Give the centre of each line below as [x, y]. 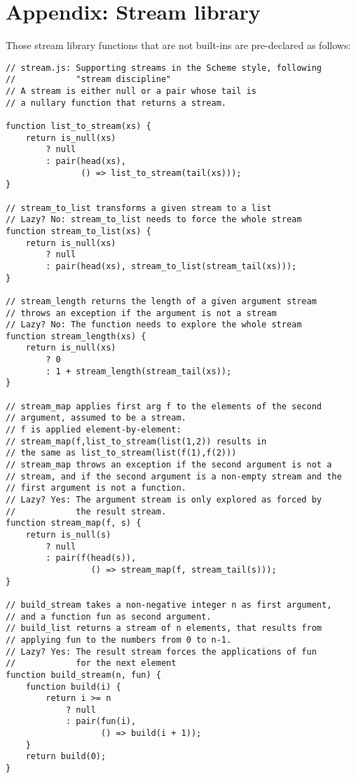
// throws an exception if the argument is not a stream [141, 313]
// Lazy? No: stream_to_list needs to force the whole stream [154, 220]
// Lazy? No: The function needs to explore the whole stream [154, 325]
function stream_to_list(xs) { [78, 231]
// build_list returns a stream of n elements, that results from [164, 628]
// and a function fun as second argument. [109, 616]
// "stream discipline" [89, 80]
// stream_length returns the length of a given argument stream [161, 301]
